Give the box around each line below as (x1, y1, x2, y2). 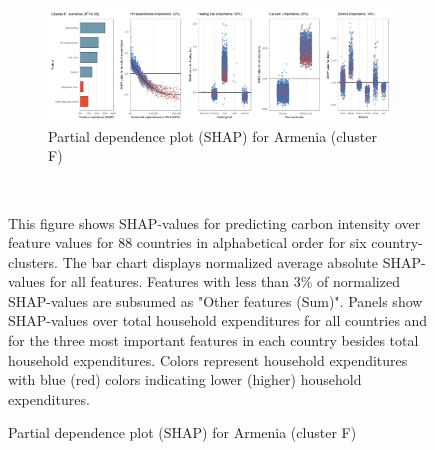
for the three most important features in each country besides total (8, 330, 419, 351)
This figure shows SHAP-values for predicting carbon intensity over (8, 212, 421, 233)
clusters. (8, 251, 58, 272)
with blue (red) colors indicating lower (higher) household (8, 369, 362, 390)
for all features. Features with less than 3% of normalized (49, 271, 400, 292)
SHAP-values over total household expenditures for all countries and (8, 310, 428, 331)
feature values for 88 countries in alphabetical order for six (8, 232, 367, 253)
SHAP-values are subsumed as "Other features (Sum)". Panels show (8, 290, 423, 311)
